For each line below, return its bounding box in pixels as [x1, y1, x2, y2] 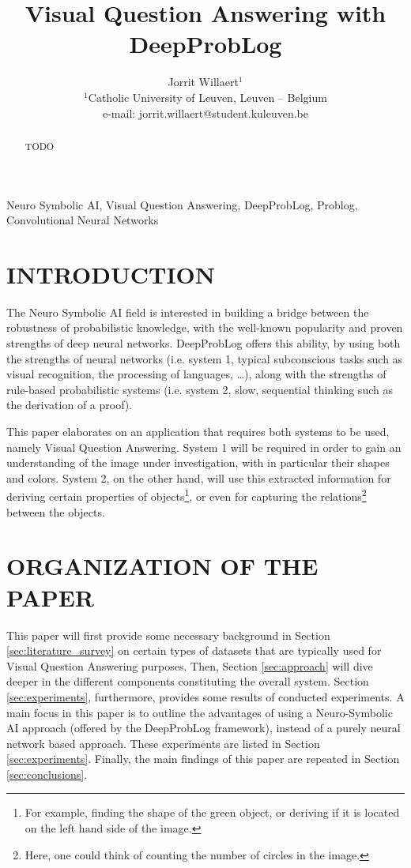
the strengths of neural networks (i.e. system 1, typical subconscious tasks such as [6, 350, 403, 366]
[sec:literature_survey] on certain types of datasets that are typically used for [6, 642, 382, 659]
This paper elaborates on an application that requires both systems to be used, [6, 423, 390, 440]
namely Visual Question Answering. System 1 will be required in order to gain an [6, 438, 402, 455]
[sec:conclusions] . [6, 765, 88, 782]
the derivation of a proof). [6, 396, 133, 413]
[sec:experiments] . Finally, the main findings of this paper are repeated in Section [6, 750, 400, 767]
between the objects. [6, 503, 105, 520]
